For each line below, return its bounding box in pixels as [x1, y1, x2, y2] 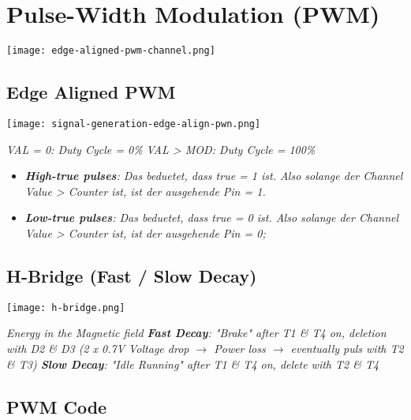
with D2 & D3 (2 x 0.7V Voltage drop [6, 340, 189, 357]
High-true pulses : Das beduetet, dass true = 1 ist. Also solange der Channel [24, 167, 403, 184]
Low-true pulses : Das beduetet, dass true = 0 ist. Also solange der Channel [24, 209, 399, 226]
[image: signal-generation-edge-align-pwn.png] [6, 118, 261, 129]
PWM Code [6, 394, 107, 418]
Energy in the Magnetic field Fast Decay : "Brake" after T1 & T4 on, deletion [6, 324, 387, 341]
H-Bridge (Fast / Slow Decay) [6, 264, 257, 287]
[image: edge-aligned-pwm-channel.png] [6, 45, 215, 57]
